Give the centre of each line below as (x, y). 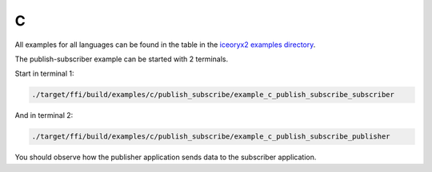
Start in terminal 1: (45, 74)
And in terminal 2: (44, 115)
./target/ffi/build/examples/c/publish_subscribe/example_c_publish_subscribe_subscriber (213, 95)
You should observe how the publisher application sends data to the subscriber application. (166, 157)
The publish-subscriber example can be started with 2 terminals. (121, 59)
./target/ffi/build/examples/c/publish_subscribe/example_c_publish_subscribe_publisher (211, 137)
